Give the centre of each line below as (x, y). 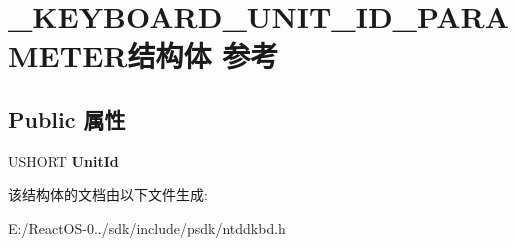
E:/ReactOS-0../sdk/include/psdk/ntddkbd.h (147, 227)
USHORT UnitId (63, 160)
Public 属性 (67, 118)
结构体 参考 (203, 55)
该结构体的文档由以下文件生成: (108, 194)
